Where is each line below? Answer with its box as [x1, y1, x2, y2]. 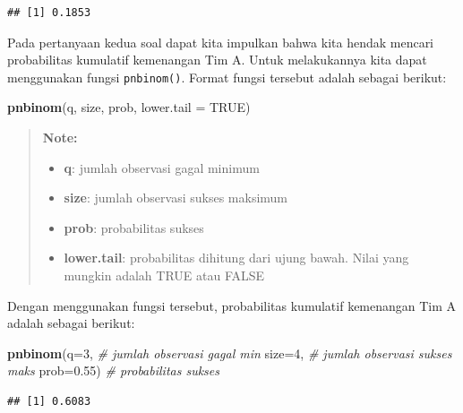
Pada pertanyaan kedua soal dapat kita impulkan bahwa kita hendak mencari [7, 32, 434, 51]
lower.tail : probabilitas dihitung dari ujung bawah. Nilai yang [64, 248, 409, 267]
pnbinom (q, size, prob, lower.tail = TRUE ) [7, 98, 251, 116]
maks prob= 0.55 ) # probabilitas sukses [7, 361, 220, 380]
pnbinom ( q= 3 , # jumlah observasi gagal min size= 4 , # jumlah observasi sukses [7, 343, 452, 362]
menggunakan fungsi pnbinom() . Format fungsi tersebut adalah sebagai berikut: [7, 67, 447, 86]
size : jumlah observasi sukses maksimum [64, 188, 288, 207]
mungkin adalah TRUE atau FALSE [64, 266, 265, 284]
